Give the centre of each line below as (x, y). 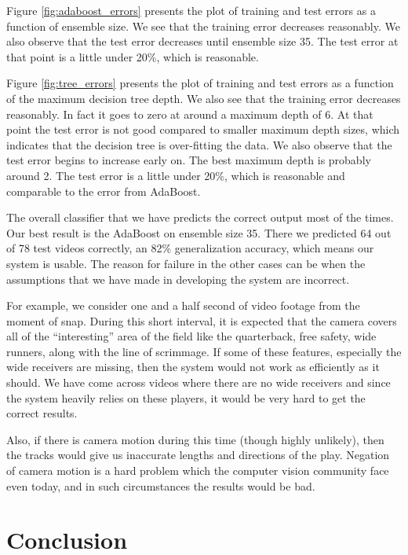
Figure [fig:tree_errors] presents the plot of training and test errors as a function (200, 83)
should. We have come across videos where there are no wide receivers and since (199, 382)
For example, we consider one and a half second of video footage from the (183, 305)
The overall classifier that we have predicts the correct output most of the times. (200, 217)
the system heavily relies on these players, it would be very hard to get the (186, 397)
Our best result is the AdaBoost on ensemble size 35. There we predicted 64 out (199, 232)
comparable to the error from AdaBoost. (104, 191)
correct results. (42, 413)
